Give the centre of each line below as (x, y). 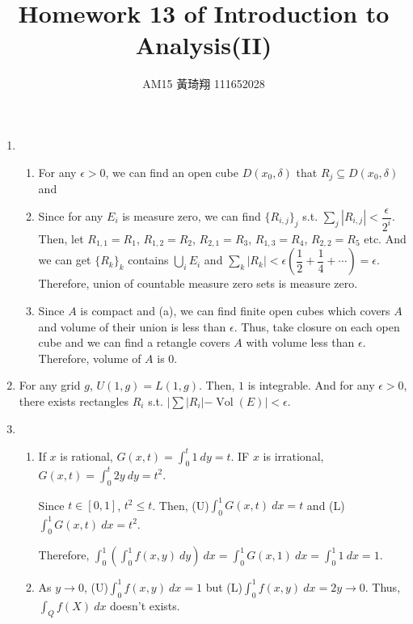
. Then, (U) (181, 505)
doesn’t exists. (145, 605)
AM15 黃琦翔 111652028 (204, 84)
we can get (65, 260)
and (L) (326, 505)
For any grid (50, 385)
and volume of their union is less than (132, 326)
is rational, (86, 455)
